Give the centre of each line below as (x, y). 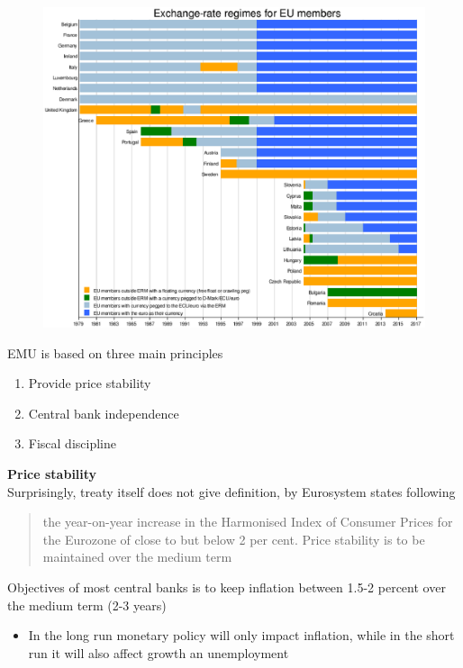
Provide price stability (90, 383)
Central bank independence (104, 413)
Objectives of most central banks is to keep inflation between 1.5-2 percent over (227, 587)
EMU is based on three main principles (115, 352)
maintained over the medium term (137, 557)
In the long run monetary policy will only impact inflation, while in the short (241, 635)
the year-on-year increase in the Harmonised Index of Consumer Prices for (248, 522)
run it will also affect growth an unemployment (159, 652)
